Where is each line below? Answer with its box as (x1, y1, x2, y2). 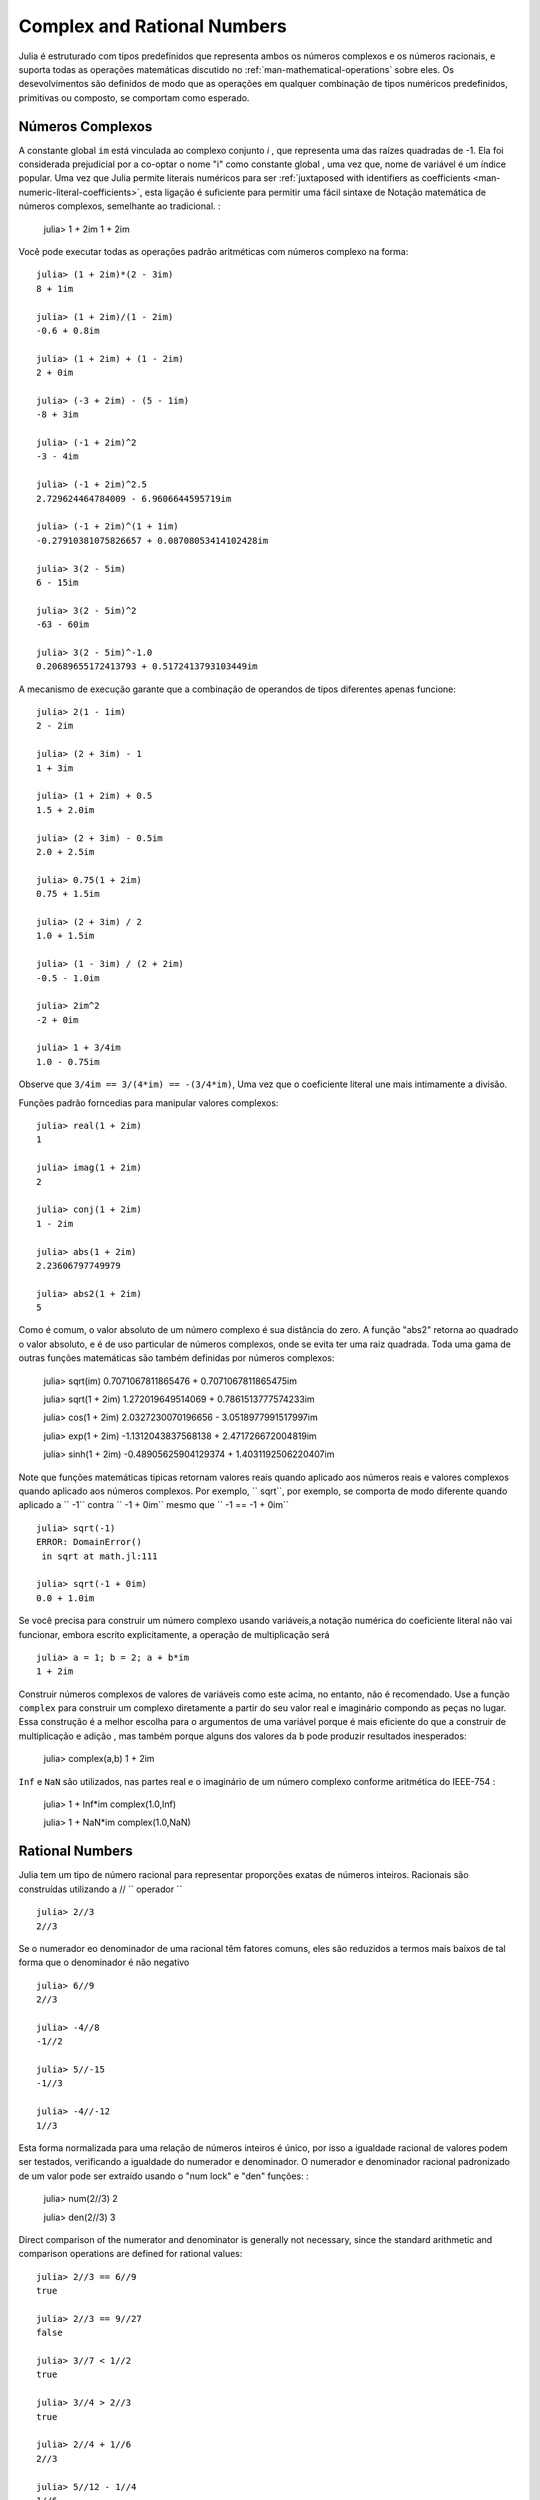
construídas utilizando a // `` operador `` (18, 1883, 183, 1895)
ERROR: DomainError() (36, 1536, 142, 1548)
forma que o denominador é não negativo (18, 1956, 190, 1969)
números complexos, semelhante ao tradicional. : (18, 200, 221, 212)
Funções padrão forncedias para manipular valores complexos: (18, 1096, 279, 1109)
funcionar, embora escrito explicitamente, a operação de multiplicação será (18, 1628, 330, 1640)
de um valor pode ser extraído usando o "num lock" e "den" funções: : (18, 2170, 309, 2182)
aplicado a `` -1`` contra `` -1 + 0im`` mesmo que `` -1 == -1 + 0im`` (18, 1499, 289, 1511)
